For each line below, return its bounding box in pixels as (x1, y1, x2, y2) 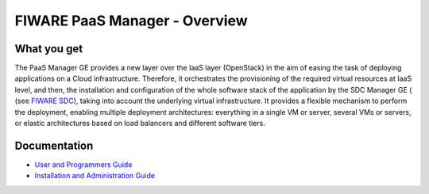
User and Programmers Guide (34, 159, 133, 169)
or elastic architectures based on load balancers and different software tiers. (14, 119, 265, 128)
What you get (14, 42, 83, 55)
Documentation (14, 139, 94, 152)
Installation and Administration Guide (34, 171, 155, 181)
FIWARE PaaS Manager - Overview (14, 12, 248, 29)
